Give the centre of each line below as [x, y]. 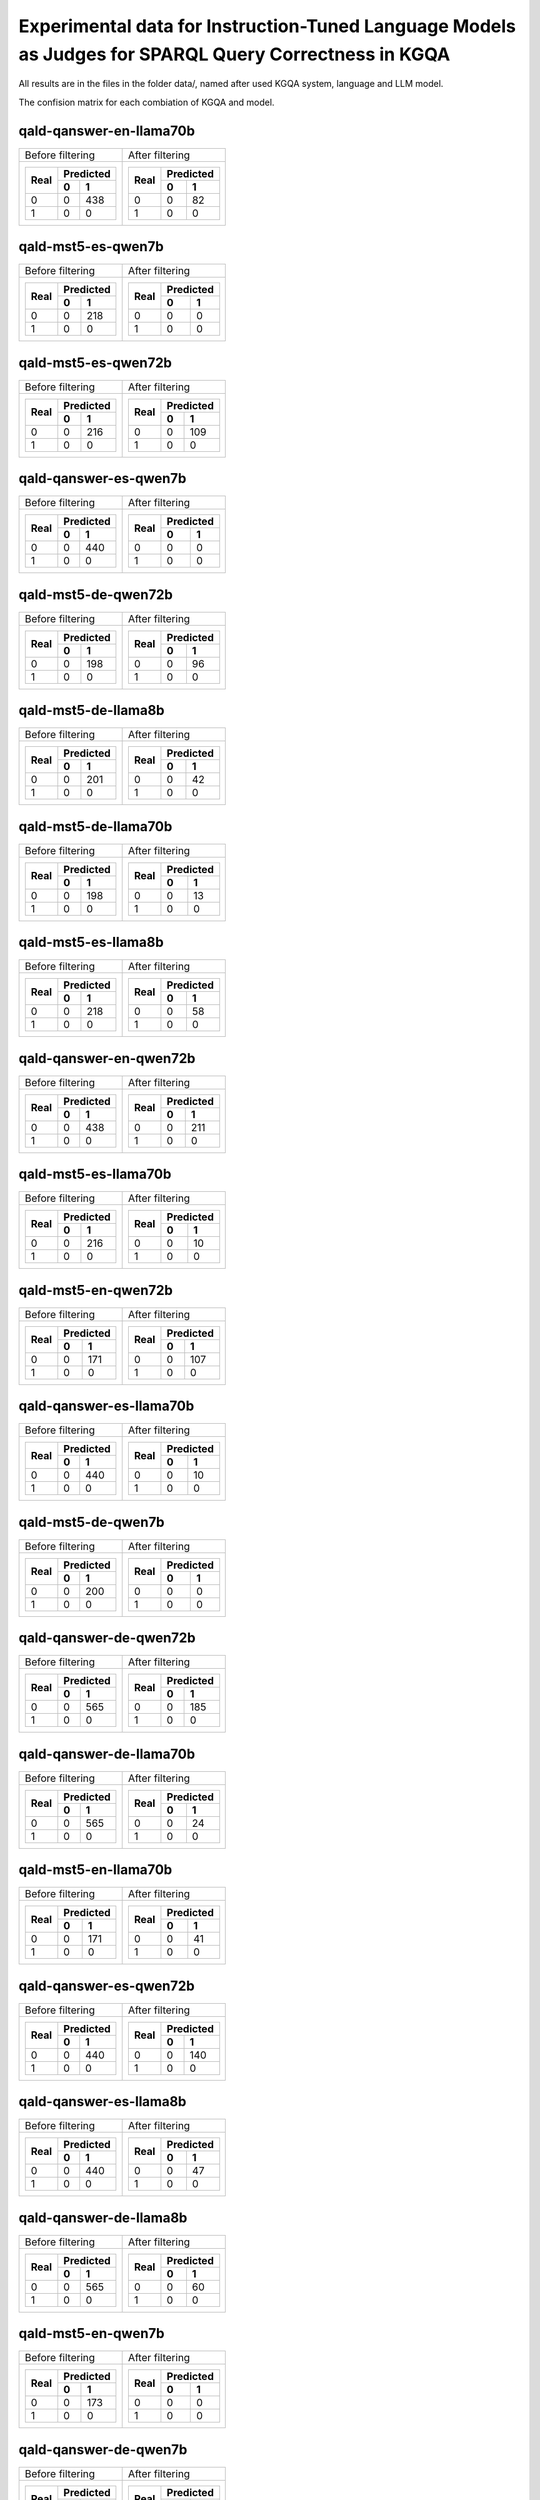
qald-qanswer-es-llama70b [106, 1406]
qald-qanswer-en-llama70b [106, 130]
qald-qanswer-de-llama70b [106, 1753]
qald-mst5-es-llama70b [95, 1174]
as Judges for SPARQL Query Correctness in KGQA [234, 54]
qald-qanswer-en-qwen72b [107, 1058]
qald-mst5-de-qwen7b [91, 1521]
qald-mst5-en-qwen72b [96, 1290]
